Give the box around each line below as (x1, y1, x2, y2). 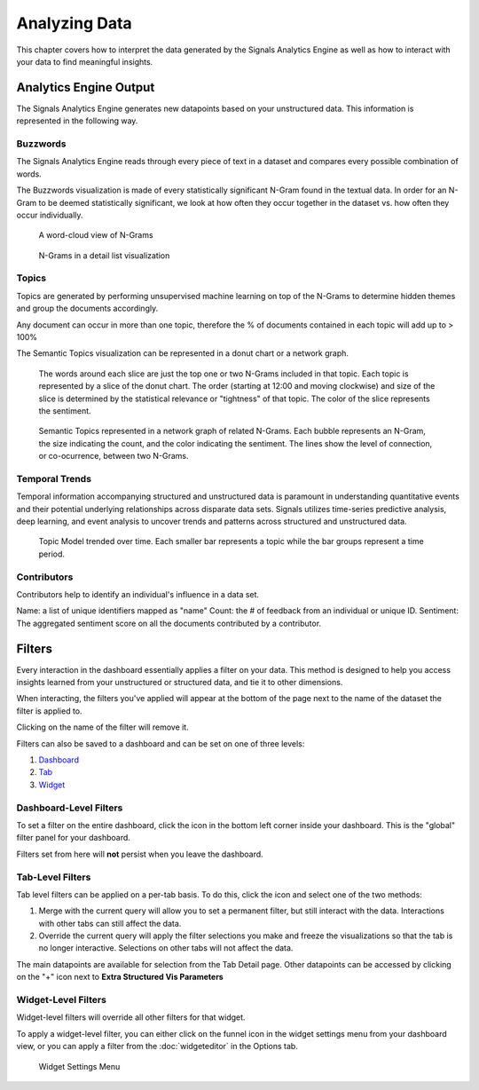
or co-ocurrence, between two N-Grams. (38, 451, 190, 462)
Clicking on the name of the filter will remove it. (16, 722, 190, 732)
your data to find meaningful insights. (16, 56, 153, 67)
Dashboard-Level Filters (16, 802, 123, 814)
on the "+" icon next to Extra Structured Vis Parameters (16, 972, 224, 983)
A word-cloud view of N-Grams (38, 230, 154, 241)
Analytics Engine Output (16, 80, 155, 95)
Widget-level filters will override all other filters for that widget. (16, 1012, 246, 1023)
